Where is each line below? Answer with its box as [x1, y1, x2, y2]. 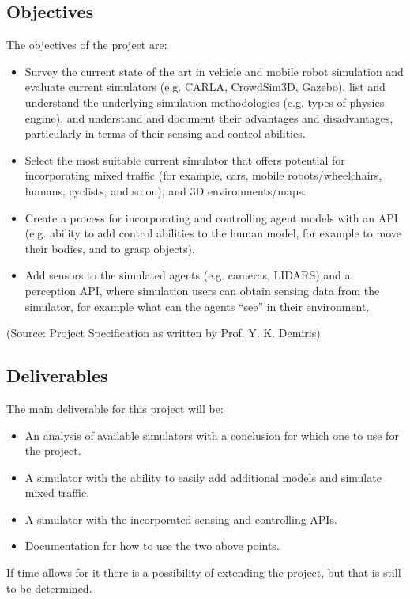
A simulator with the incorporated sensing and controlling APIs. [24, 510, 337, 527]
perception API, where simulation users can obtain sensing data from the [24, 282, 380, 298]
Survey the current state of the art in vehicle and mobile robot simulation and [24, 63, 404, 79]
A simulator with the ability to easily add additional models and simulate [24, 468, 382, 485]
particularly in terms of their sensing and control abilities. [24, 125, 306, 142]
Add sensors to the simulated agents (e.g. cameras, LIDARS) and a [24, 267, 351, 283]
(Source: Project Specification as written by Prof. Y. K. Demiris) [6, 324, 321, 341]
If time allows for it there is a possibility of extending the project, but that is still [6, 564, 401, 581]
